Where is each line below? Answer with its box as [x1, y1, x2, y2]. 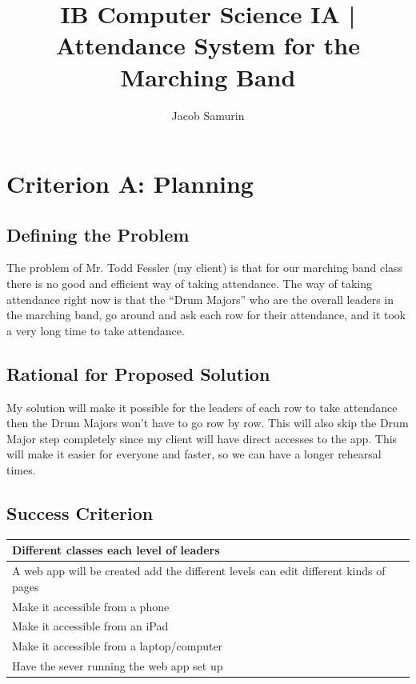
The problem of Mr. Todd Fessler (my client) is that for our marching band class [6, 259, 403, 276]
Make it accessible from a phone [12, 598, 170, 614]
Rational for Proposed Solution [6, 361, 270, 386]
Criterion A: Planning [6, 167, 254, 200]
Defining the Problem [6, 222, 190, 246]
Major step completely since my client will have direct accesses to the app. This [6, 430, 398, 446]
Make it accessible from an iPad [12, 618, 169, 634]
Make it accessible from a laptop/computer [12, 638, 223, 654]
